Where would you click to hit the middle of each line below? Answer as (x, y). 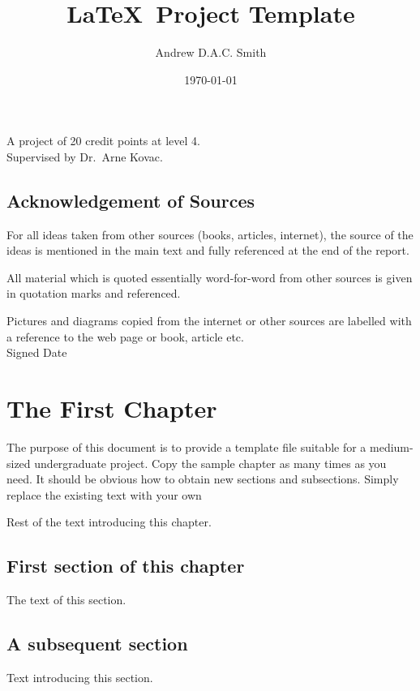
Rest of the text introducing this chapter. (109, 522)
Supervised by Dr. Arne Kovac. (85, 156)
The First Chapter (112, 408)
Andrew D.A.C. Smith (211, 52)
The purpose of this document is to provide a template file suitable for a (186, 446)
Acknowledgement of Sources (131, 200)
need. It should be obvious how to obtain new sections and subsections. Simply (203, 479)
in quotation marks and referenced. (94, 293)
